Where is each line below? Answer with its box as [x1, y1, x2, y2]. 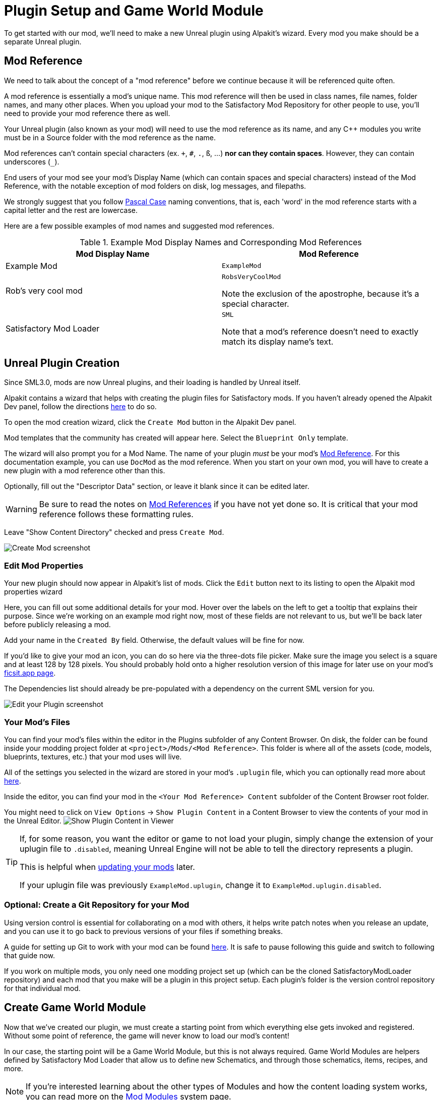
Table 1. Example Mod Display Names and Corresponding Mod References [80, 237, 362, 247]
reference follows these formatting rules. [39, 509, 194, 520]
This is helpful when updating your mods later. [20, 861, 195, 872]
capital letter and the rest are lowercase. [4, 205, 138, 214]
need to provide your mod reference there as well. [4, 108, 170, 118]
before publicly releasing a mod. [4, 620, 111, 629]
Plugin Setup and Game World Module [4, 2, 264, 19]
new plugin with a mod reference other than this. [4, 466, 165, 475]
